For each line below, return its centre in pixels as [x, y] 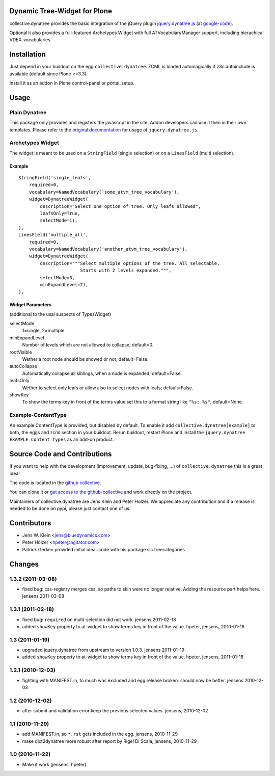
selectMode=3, [58, 277]
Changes [24, 564]
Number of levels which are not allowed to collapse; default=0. [88, 345]
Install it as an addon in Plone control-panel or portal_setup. [72, 83]
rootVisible [21, 352]
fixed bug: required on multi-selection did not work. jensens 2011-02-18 [99, 620]
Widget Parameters [31, 305]
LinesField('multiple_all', [53, 235]
